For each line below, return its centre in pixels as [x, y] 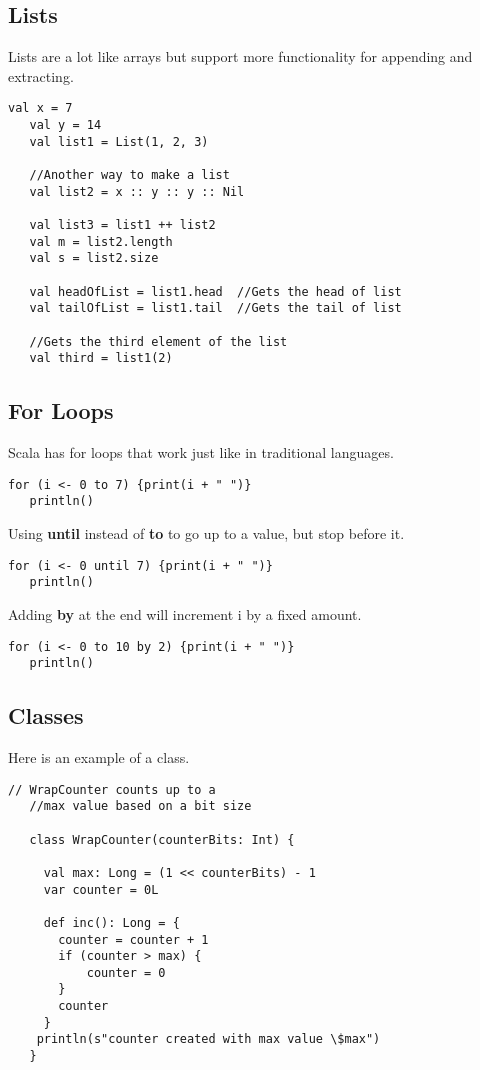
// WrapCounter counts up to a [112, 789]
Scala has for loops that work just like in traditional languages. [201, 452]
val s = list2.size [94, 258]
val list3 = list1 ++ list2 [122, 224]
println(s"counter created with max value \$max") [208, 1039]
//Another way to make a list [129, 175]
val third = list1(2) [101, 358]
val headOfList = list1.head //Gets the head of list [215, 291]
